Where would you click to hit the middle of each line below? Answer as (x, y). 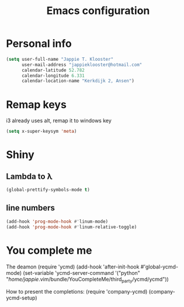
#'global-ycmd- (159, 267)
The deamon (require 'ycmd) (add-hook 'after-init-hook (73, 267)
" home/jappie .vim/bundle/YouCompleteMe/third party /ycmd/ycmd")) (88, 280)
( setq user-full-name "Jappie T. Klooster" (60, 59)
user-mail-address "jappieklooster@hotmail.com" (82, 65)
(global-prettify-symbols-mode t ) (48, 190)
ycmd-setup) (22, 298)
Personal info (39, 44)
